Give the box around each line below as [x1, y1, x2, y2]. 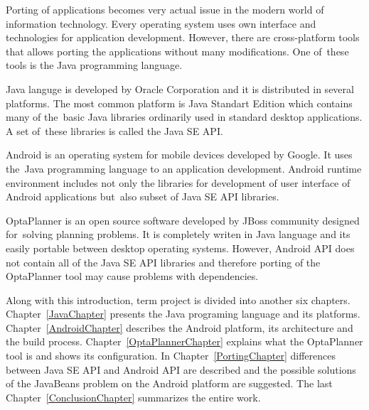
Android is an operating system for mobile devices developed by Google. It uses [6, 147, 353, 162]
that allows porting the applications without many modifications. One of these [6, 43, 349, 58]
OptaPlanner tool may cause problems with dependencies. [6, 269, 259, 284]
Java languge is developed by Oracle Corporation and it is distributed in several [6, 81, 354, 96]
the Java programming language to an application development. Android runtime [6, 161, 362, 176]
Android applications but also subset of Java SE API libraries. [6, 189, 279, 204]
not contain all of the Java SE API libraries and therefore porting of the [6, 254, 321, 269]
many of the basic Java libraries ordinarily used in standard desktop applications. [6, 109, 363, 124]
